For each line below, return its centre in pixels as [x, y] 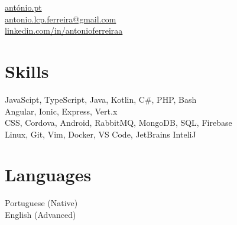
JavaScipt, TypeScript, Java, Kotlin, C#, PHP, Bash [101, 99]
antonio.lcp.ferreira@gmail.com [61, 19]
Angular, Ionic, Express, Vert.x [61, 111]
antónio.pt [23, 7]
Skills [27, 71]
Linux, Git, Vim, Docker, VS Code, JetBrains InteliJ [100, 134]
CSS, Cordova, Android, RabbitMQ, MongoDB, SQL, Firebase [119, 123]
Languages [48, 175]
